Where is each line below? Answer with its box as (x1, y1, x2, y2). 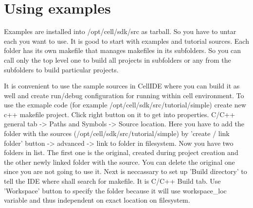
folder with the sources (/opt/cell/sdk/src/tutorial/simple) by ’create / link (4, 128, 230, 139)
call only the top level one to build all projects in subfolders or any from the (4, 54, 231, 65)
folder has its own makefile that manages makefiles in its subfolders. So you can (4, 45, 241, 55)
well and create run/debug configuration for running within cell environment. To (4, 90, 244, 100)
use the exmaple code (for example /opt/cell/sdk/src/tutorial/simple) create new (4, 100, 246, 110)
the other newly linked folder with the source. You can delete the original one (4, 156, 235, 167)
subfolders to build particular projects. (4, 64, 119, 74)
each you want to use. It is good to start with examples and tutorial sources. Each (4, 35, 249, 46)
